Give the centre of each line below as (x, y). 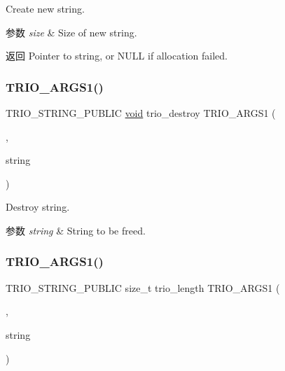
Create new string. (45, 8)
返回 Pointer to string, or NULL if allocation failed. (117, 56)
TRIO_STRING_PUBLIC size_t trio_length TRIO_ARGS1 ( (143, 287)
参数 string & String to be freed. (76, 230)
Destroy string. (38, 207)
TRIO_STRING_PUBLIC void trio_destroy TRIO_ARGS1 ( (141, 113)
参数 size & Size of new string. (71, 32)
